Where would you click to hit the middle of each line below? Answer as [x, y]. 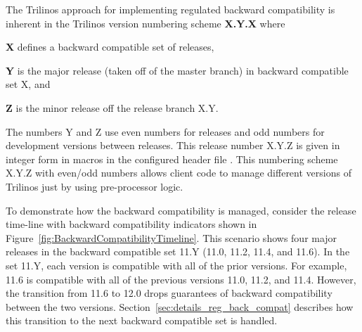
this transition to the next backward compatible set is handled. [142, 320]
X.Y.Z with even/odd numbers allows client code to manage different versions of [179, 173]
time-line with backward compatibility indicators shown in [131, 224]
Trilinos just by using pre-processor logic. [95, 186]
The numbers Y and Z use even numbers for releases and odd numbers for [165, 131]
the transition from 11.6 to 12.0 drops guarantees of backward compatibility [169, 293]
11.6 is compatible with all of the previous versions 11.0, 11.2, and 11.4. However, [181, 279]
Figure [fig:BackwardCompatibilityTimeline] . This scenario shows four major [172, 237]
